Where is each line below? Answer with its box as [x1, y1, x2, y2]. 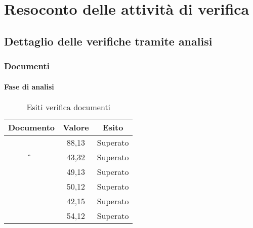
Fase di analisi [4, 81, 54, 92]
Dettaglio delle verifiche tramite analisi [4, 33, 213, 49]
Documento [8, 121, 55, 133]
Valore [63, 121, 89, 133]
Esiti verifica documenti [26, 101, 111, 113]
